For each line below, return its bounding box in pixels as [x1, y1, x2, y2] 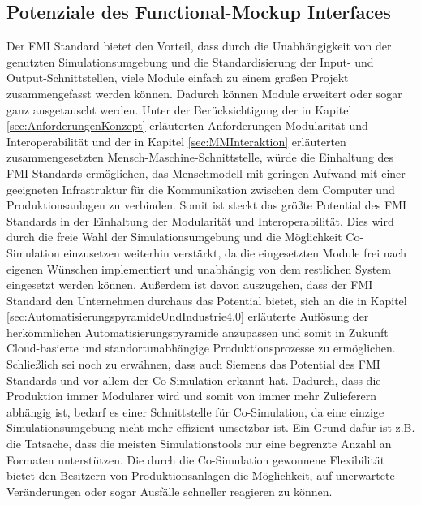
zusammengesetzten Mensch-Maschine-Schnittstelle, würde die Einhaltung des [6, 149, 394, 166]
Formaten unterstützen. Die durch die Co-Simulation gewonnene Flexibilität [6, 451, 385, 468]
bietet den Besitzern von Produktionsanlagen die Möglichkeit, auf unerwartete [6, 467, 395, 484]
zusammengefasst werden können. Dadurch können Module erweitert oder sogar [6, 84, 402, 101]
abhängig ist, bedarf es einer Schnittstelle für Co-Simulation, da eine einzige [6, 403, 384, 420]
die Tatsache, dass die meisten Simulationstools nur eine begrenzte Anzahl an [6, 435, 392, 452]
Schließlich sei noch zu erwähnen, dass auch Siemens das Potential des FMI [6, 356, 380, 373]
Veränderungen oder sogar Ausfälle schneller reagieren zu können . [6, 482, 333, 499]
